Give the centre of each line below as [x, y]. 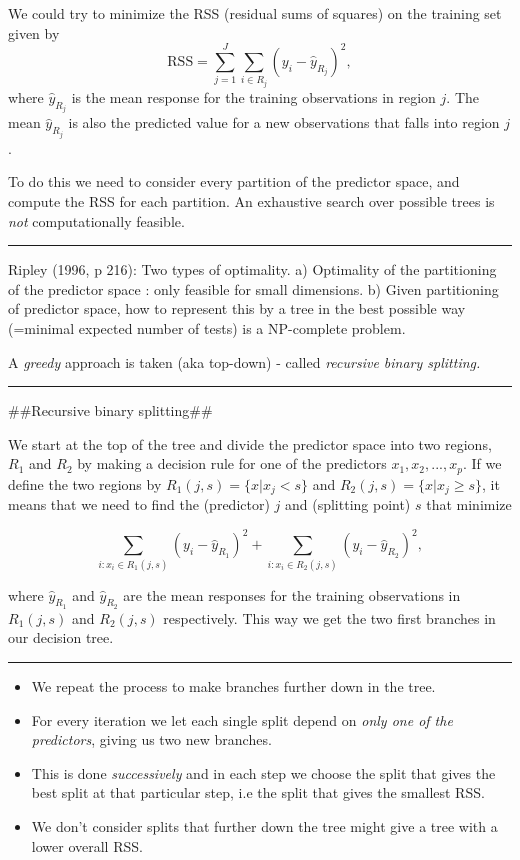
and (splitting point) [347, 504]
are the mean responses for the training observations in [292, 594]
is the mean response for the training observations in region [253, 96]
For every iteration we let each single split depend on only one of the [242, 719]
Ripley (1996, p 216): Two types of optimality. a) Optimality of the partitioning [252, 269]
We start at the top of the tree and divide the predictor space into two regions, [250, 443]
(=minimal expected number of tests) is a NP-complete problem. [207, 327]
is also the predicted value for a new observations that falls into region [284, 122]
